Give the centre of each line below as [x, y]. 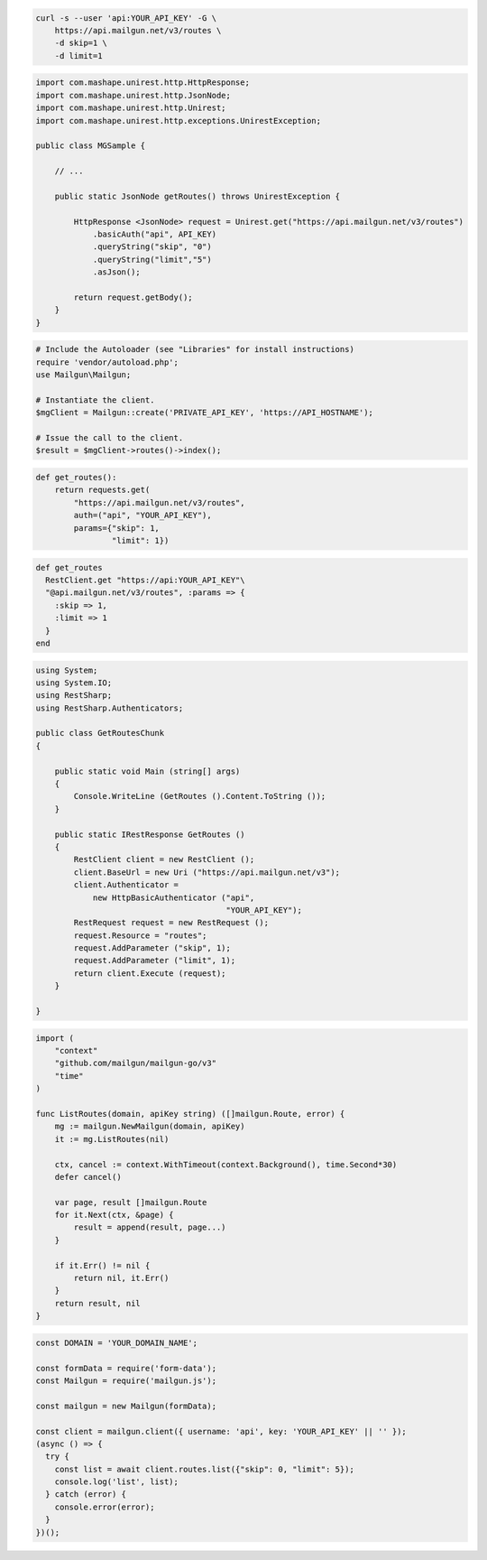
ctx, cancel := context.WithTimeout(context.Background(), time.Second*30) [226, 1164]
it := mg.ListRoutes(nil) [112, 1139]
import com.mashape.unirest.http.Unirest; [131, 108]
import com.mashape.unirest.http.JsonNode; [133, 95]
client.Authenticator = [126, 885]
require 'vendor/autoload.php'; [107, 362]
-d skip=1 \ [81, 43]
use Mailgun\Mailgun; [83, 375]
